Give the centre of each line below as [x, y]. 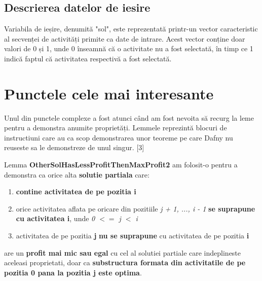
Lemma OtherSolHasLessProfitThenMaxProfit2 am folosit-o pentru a [121, 165]
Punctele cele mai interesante [109, 93]
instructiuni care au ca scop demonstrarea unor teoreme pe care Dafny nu [119, 137]
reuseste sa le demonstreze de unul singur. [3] [74, 147]
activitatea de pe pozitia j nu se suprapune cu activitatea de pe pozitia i [133, 236]
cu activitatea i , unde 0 [55, 218]
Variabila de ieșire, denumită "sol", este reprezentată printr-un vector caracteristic [131, 29]
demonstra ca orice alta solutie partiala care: [77, 174]
